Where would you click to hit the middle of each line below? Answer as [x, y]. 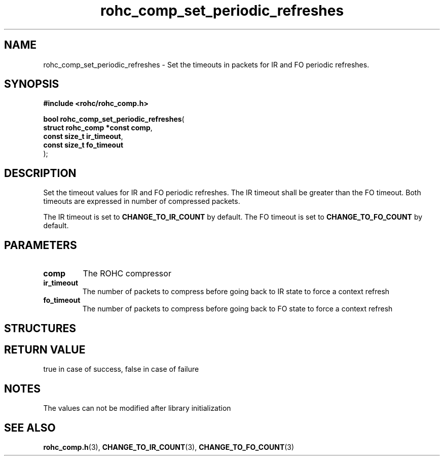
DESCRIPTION [40, 173]
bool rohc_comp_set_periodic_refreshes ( [114, 119]
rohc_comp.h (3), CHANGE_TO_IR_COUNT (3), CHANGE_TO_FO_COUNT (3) [169, 447]
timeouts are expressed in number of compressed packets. [142, 201]
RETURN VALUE [45, 349]
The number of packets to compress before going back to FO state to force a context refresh [237, 309]
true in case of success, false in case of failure [121, 369]
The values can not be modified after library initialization [137, 408]
